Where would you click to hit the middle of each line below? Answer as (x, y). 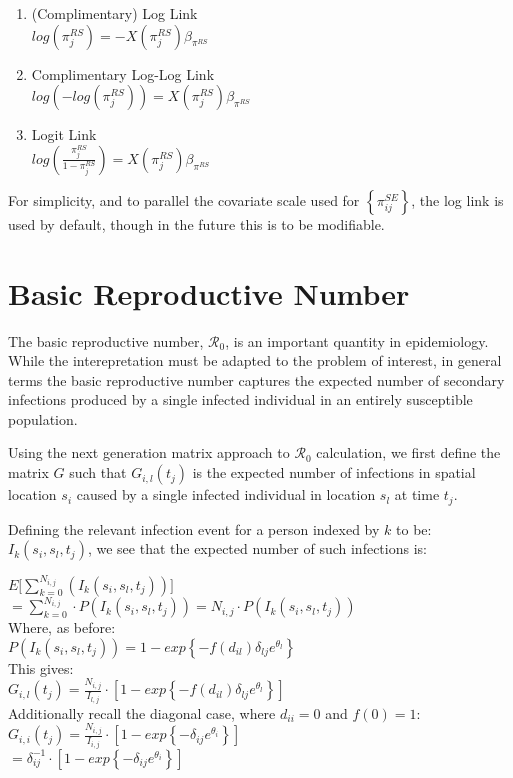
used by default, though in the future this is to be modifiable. (196, 223)
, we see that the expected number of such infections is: (257, 548)
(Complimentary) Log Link (114, 13)
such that (98, 472)
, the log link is (457, 199)
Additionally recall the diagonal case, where (142, 712)
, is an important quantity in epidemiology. (357, 340)
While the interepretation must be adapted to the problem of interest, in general (255, 360)
